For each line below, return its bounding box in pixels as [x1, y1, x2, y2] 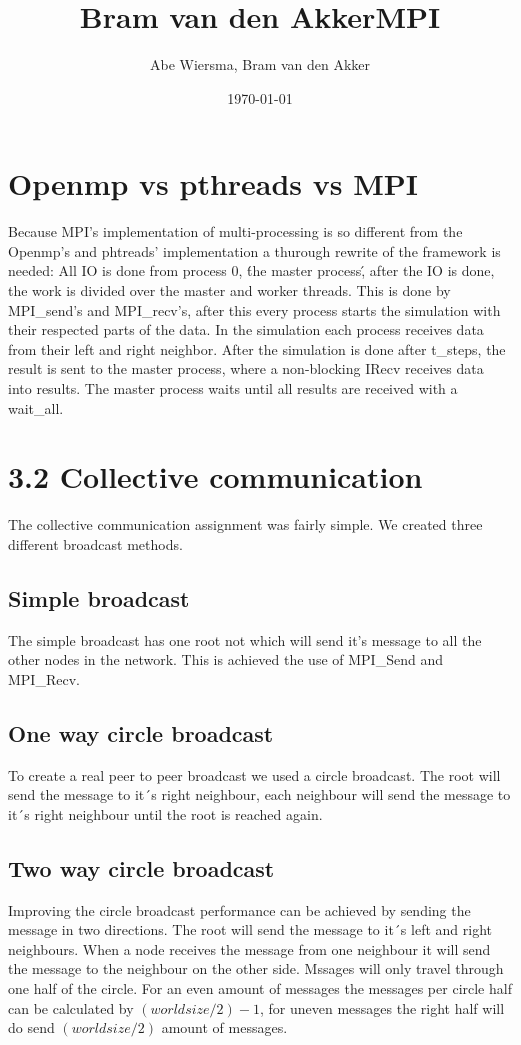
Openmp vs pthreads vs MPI [8, 163, 419, 204]
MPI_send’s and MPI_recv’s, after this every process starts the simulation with [8, 299, 501, 320]
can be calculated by [8, 997, 134, 1018]
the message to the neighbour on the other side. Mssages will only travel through [8, 958, 504, 979]
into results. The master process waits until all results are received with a [8, 378, 458, 398]
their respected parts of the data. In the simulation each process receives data [8, 319, 484, 340]
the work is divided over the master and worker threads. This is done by [8, 280, 451, 301]
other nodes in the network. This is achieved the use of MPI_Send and [8, 649, 443, 670]
